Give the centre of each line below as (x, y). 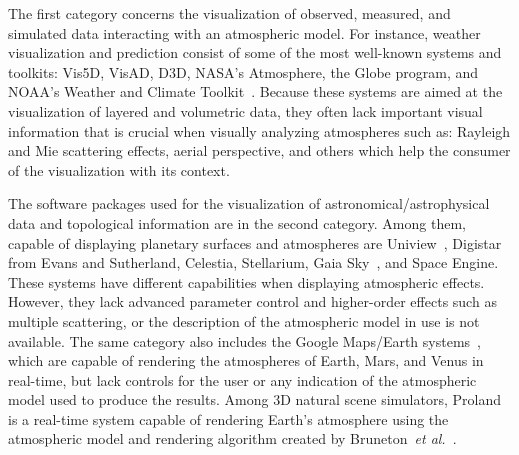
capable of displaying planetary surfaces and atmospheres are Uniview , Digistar (255, 242)
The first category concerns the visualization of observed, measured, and (229, 13)
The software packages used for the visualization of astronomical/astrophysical (249, 203)
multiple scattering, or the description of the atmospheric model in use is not (244, 320)
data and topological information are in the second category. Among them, (237, 222)
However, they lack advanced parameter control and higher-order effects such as (252, 301)
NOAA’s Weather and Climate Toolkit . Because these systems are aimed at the (255, 91)
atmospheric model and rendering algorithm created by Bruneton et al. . (232, 438)
